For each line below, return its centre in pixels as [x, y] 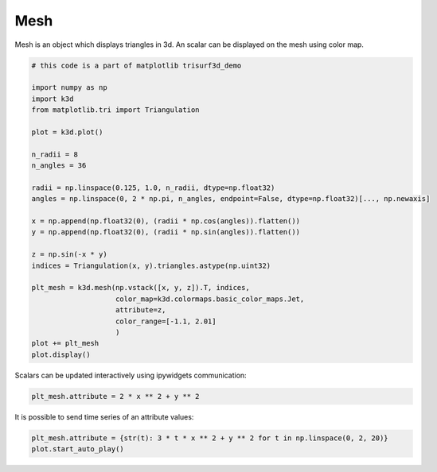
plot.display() [61, 354]
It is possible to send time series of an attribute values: [104, 416]
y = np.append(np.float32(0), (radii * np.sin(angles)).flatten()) [166, 232]
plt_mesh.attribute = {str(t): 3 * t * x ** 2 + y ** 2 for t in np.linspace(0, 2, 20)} [210, 438]
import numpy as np [69, 88]
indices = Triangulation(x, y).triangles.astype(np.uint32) [151, 265]
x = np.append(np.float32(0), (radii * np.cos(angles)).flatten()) [166, 221]
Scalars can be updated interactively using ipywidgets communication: [131, 375]
